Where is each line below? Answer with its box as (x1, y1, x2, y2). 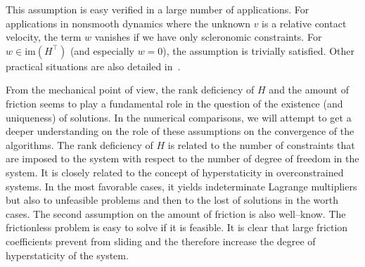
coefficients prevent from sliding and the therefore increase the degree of (6, 233, 316, 248)
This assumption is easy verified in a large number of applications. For (6, 2, 309, 16)
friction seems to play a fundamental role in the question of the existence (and (6, 96, 343, 110)
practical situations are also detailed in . (6, 58, 181, 73)
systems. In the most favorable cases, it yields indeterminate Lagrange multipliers (6, 178, 357, 193)
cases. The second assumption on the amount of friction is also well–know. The (6, 206, 346, 221)
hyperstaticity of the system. (6, 247, 129, 262)
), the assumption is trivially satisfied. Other (162, 43, 355, 58)
